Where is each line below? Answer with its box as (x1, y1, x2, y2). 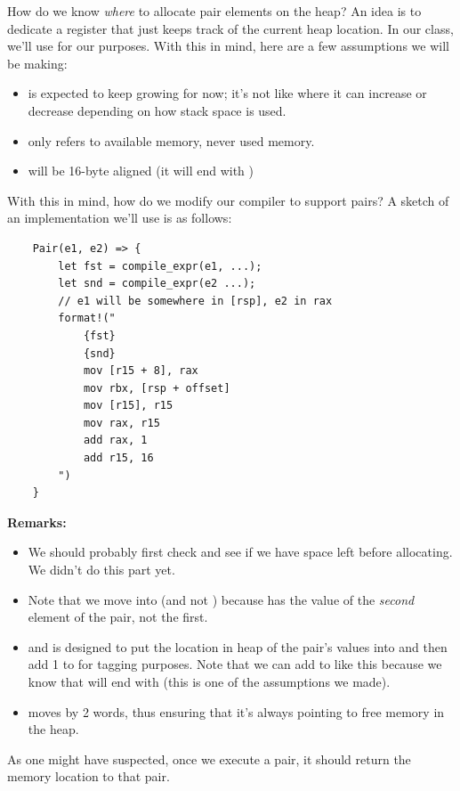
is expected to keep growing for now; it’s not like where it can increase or (28, 84, 427, 102)
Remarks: (7, 512, 67, 531)
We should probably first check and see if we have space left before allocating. (28, 542, 453, 561)
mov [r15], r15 (83, 399, 174, 412)
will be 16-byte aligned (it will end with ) (28, 161, 254, 180)
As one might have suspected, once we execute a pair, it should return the (7, 749, 411, 768)
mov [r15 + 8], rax (83, 364, 198, 378)
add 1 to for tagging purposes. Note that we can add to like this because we (28, 655, 442, 673)
